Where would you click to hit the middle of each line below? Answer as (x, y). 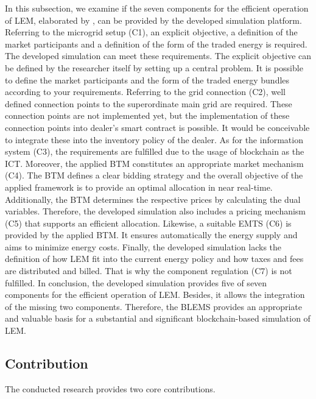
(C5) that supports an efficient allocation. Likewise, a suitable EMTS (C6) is (148, 223)
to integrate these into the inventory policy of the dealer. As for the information (154, 139)
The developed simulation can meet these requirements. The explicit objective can (158, 56)
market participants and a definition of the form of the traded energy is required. (156, 44)
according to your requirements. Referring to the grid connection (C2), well (145, 92)
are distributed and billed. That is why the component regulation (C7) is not (149, 271)
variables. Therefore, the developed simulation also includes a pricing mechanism (156, 211)
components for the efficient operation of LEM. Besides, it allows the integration (155, 295)
